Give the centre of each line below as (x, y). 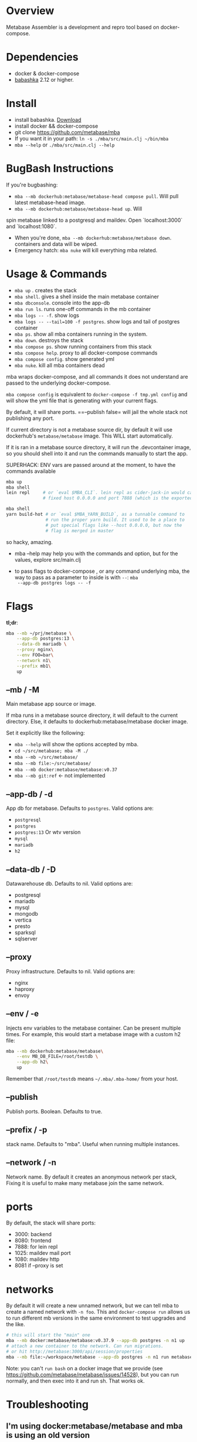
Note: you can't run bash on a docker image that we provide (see (84, 1368)
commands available (31, 471)
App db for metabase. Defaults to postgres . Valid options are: (80, 808)
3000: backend (33, 1234)
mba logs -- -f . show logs (47, 315)
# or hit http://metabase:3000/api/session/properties (74, 1351)
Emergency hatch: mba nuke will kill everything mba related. (86, 250)
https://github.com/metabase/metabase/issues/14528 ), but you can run (93, 1374)
